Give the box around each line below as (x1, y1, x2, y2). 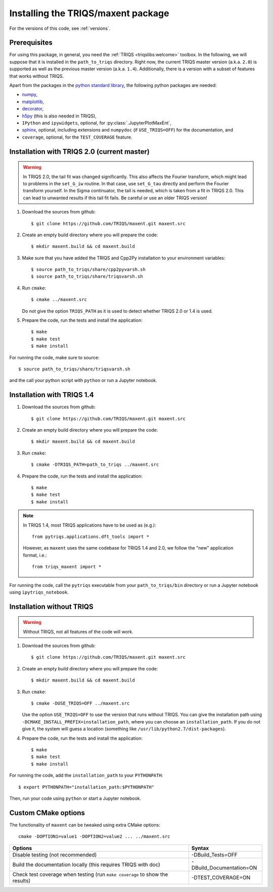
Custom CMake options (9, 809, 85, 817)
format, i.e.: (23, 552, 47, 558)
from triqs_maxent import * (32, 564, 102, 570)
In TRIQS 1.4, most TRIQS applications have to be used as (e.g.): (23, 522, 156, 528)
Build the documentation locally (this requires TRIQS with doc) (12, 861, 160, 868)
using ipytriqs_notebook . (9, 589, 69, 595)
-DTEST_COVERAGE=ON (191, 874, 251, 881)
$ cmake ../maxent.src (31, 296, 87, 303)
